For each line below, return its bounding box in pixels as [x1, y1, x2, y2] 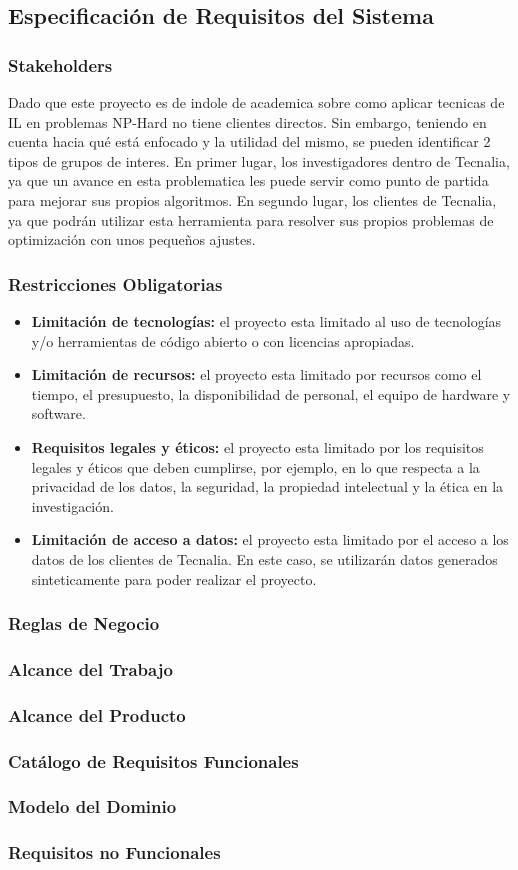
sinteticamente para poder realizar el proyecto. [31, 568, 317, 589]
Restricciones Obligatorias [8, 271, 223, 296]
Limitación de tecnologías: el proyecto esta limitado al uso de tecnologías [31, 310, 502, 331]
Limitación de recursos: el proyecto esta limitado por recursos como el [31, 364, 482, 385]
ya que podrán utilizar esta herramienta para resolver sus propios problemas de [8, 209, 494, 230]
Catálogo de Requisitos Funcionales [8, 748, 299, 773]
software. [31, 403, 86, 424]
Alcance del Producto [8, 702, 186, 727]
